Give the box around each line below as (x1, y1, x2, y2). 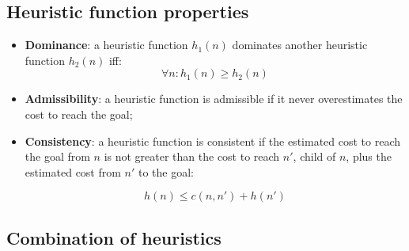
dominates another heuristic (232, 36, 368, 53)
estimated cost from (25, 163, 121, 180)
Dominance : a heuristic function (25, 36, 188, 53)
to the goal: (138, 163, 195, 180)
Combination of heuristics (6, 225, 222, 249)
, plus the (346, 148, 392, 165)
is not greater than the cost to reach (104, 148, 280, 165)
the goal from (25, 148, 90, 165)
